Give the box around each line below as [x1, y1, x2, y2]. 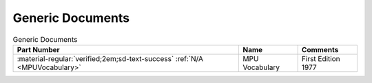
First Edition [301, 54, 340, 63]
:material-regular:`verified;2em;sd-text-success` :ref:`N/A [17, 54, 203, 63]
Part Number [17, 45, 60, 54]
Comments [301, 45, 339, 54]
